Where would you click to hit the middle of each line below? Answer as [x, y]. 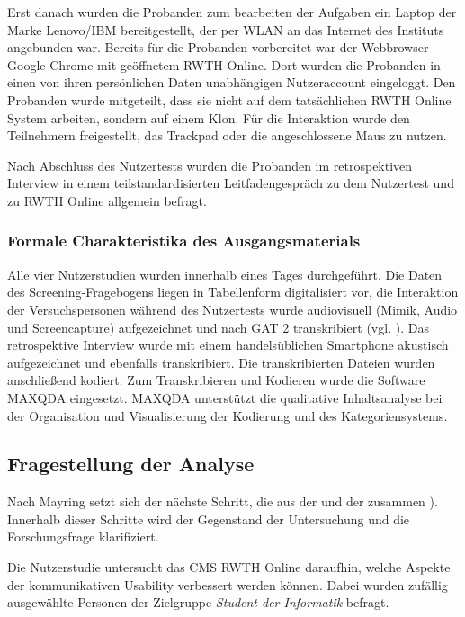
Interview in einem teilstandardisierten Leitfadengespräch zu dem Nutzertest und [231, 183]
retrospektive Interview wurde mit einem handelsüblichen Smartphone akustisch [228, 345]
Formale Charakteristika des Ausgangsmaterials [184, 241]
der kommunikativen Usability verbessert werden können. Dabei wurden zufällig [228, 584]
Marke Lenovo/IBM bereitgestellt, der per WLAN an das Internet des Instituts [226, 29]
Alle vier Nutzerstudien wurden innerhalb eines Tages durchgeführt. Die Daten [225, 274]
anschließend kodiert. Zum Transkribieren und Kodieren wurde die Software [216, 380]
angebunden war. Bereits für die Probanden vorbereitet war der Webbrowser [218, 47]
